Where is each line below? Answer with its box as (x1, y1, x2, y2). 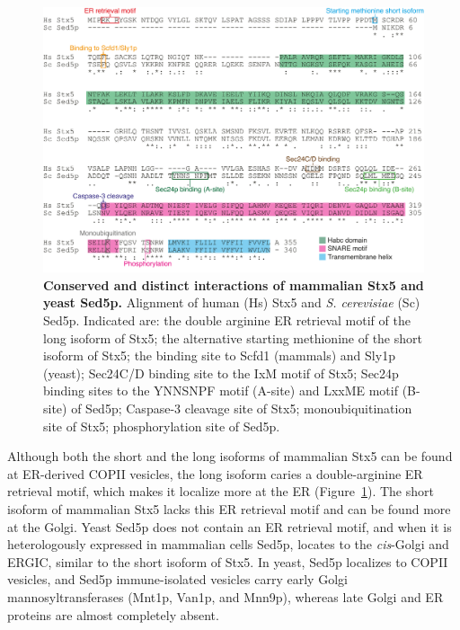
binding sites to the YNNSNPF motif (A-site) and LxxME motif (43, 381, 398, 400)
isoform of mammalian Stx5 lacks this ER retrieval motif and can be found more (7, 499, 451, 518)
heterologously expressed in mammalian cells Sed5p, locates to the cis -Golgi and (7, 535, 449, 554)
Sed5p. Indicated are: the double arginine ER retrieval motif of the (43, 311, 411, 329)
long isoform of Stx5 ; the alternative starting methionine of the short (43, 328, 422, 347)
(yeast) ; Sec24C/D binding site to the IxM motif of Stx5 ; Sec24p (43, 363, 399, 382)
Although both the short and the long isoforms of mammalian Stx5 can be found (7, 447, 453, 466)
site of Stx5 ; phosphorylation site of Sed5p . (43, 416, 280, 435)
